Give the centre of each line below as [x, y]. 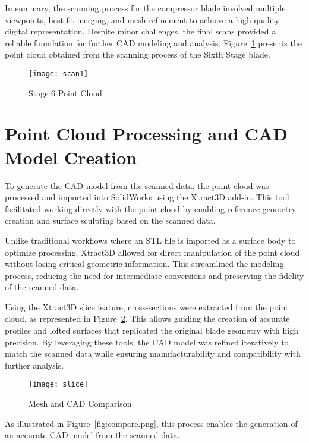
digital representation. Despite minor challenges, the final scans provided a [141, 31]
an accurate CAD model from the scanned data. [92, 435]
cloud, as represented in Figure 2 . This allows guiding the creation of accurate [147, 318]
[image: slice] [59, 384]
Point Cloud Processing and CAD [146, 133]
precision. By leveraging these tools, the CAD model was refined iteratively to [147, 342]
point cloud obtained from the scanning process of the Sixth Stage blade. [138, 54]
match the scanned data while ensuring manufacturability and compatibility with [153, 354]
